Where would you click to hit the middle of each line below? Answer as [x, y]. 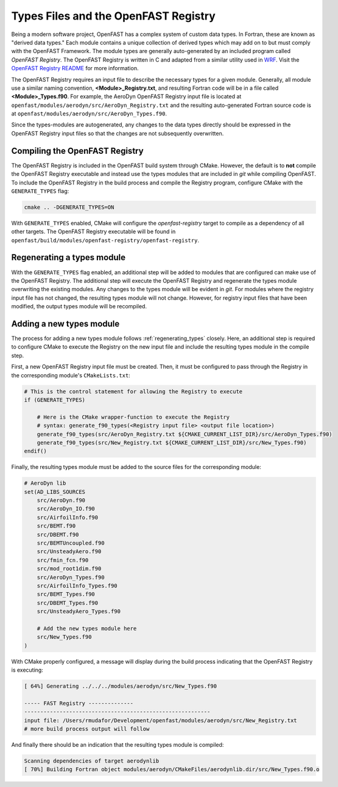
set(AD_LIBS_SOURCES [55, 492]
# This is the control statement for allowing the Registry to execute [133, 391]
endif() [35, 451]
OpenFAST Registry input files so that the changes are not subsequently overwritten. [118, 133]
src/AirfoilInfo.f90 [68, 517]
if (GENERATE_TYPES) [55, 400]
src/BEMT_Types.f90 [66, 594]
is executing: [27, 670]
